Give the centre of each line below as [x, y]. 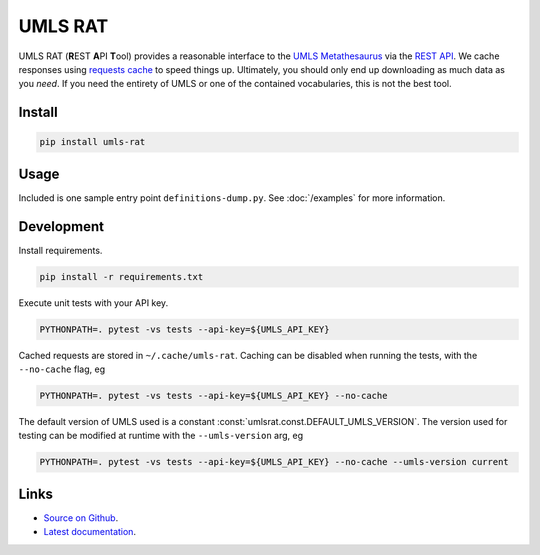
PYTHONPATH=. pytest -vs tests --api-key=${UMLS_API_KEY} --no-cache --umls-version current [274, 462]
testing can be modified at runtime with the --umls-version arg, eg [161, 436]
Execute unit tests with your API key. [93, 302]
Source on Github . [81, 517]
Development [61, 226]
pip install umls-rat [92, 142]
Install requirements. [60, 250]
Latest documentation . [90, 532]
